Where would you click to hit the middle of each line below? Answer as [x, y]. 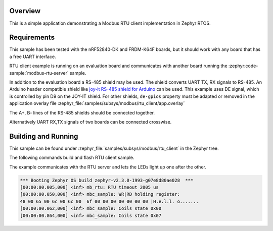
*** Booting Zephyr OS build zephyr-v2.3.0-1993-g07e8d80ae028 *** [107, 180]
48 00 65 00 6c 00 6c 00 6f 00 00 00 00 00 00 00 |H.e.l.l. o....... [109, 201]
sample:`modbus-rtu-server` [39, 73]
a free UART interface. [33, 56]
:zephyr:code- [243, 66]
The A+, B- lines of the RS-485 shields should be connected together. [82, 112]
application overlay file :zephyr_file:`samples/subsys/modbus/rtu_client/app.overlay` [97, 103]
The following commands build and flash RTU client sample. [72, 158]
